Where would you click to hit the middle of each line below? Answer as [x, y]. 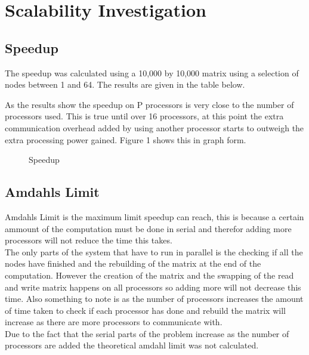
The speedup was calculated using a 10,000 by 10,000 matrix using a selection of [152, 72]
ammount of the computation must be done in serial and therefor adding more [148, 228]
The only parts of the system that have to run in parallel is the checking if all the [154, 251]
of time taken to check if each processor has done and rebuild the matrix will [145, 310]
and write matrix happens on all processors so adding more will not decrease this [153, 287]
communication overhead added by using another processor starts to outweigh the [154, 127]
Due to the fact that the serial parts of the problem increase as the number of [147, 333]
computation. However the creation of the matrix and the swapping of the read [149, 275]
